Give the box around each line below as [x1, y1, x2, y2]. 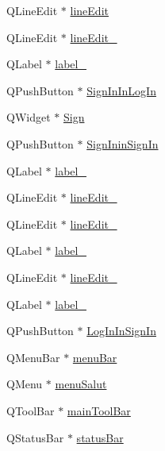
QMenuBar [6, 349, 60, 365]
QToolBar [6, 402, 55, 418]
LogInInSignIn [86, 322, 156, 339]
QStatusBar [6, 429, 64, 445]
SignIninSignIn [86, 135, 159, 152]
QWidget [6, 109, 51, 125]
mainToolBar [67, 402, 131, 418]
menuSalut [55, 376, 107, 392]
